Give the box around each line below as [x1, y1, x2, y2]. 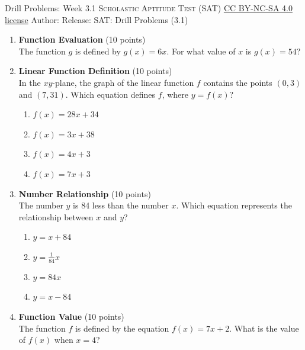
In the [18, 76, 41, 88]
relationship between [18, 210, 94, 223]
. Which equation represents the [176, 199, 292, 211]
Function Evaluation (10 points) [18, 33, 146, 46]
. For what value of [166, 44, 236, 57]
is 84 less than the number [73, 199, 169, 211]
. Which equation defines [65, 88, 156, 100]
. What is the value [229, 322, 299, 334]
